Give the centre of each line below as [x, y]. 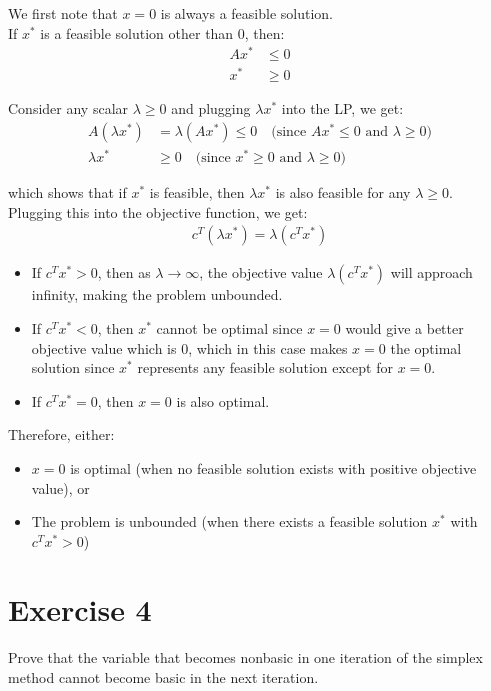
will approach [431, 272]
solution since [73, 367]
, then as [124, 272]
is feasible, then [197, 192]
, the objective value [261, 272]
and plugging [211, 108]
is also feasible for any [343, 192]
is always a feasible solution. [246, 13]
